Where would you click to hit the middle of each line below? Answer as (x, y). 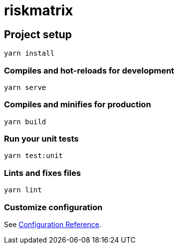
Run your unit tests (41, 139)
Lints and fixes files (43, 173)
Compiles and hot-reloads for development (89, 70)
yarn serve (25, 87)
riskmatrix (39, 10)
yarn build (25, 122)
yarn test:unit (34, 156)
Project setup (38, 34)
